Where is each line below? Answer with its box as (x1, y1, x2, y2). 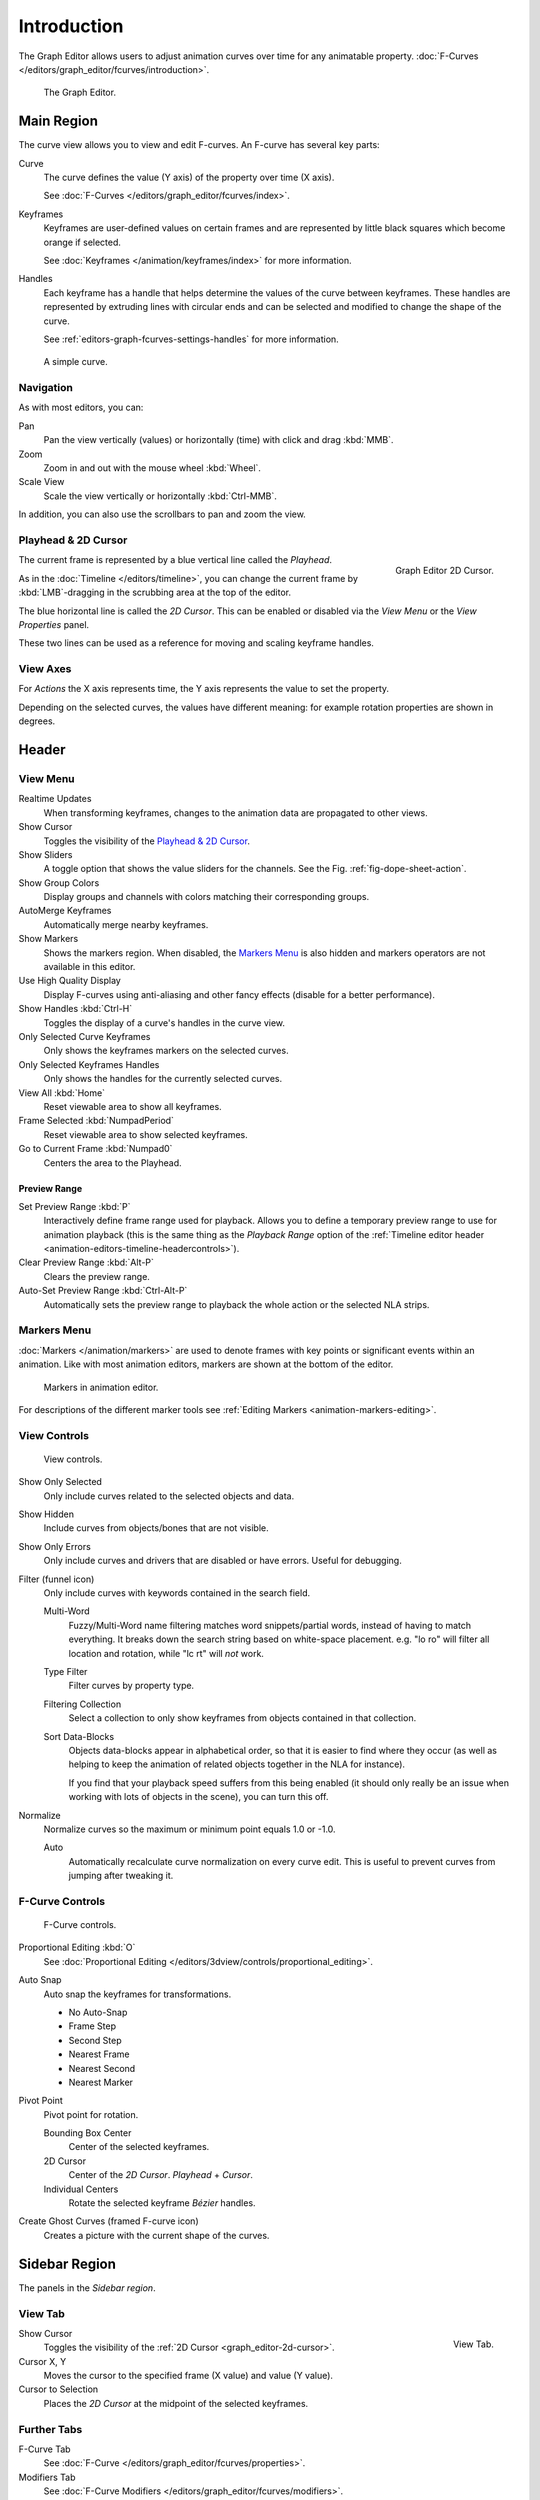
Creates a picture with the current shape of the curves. (43, 2229, 270, 2241)
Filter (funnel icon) (18, 1573, 95, 1585)
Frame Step (68, 2020, 117, 2032)
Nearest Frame (68, 2048, 130, 2060)
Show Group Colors (18, 876, 100, 889)
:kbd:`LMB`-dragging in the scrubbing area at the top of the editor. (18, 586, 292, 599)
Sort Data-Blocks (43, 1730, 115, 1742)
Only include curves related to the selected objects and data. (43, 1490, 295, 1502)
